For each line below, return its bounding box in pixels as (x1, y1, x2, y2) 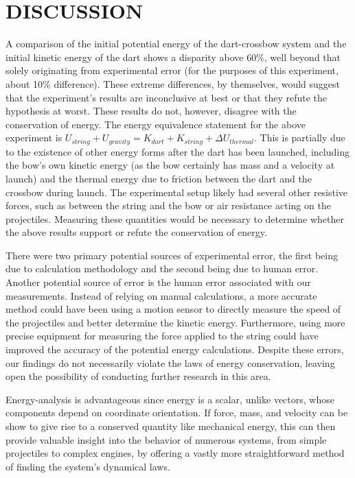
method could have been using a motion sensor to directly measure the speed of (5, 302, 341, 316)
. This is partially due (254, 130, 345, 145)
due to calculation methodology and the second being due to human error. (5, 261, 319, 276)
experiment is (5, 130, 62, 145)
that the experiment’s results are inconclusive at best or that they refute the (5, 90, 328, 104)
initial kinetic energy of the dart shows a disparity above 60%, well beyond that (5, 49, 341, 64)
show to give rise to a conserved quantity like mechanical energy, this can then (5, 419, 336, 433)
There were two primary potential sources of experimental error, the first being (5, 248, 338, 262)
